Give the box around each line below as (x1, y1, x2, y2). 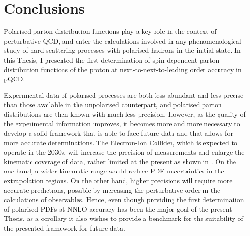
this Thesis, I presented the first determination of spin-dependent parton (4, 54, 219, 64)
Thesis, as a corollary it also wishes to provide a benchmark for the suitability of (4, 213, 243, 223)
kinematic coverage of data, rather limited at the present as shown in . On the (4, 156, 236, 166)
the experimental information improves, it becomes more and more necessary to (4, 118, 240, 128)
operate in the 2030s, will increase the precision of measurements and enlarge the (4, 147, 245, 157)
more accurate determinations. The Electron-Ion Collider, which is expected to (4, 137, 237, 147)
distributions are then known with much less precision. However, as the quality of (4, 109, 246, 119)
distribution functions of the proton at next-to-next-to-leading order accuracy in (4, 64, 242, 74)
